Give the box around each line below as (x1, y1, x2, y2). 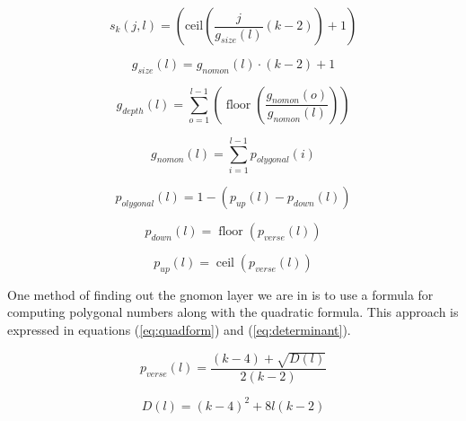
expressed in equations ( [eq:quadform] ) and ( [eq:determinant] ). (7, 320, 351, 338)
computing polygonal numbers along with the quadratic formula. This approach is (7, 303, 459, 321)
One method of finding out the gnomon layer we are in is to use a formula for (7, 285, 434, 303)
